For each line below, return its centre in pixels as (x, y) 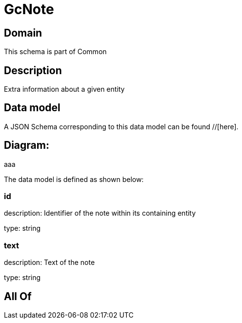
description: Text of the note (50, 262)
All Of (18, 296)
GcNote (29, 9)
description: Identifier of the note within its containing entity (100, 213)
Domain (23, 33)
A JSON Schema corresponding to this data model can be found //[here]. (121, 126)
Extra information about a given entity (64, 89)
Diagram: (27, 145)
